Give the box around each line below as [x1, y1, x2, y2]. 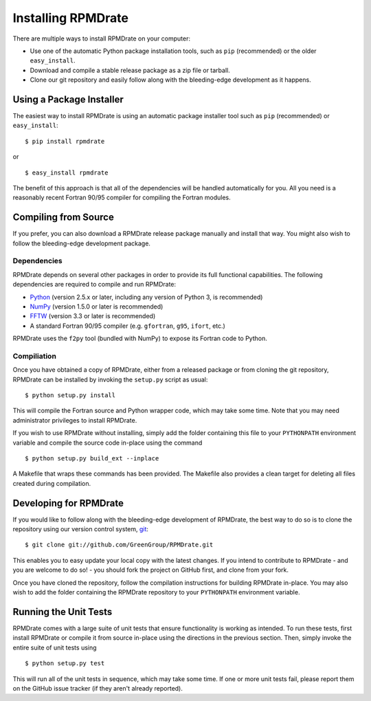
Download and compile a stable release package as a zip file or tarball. [30, 66, 230, 74]
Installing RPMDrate [12, 10, 128, 25]
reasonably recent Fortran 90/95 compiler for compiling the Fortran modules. [12, 193, 232, 202]
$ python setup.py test [25, 660, 105, 667]
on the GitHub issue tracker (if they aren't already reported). [12, 684, 183, 692]
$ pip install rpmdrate [25, 137, 105, 145]
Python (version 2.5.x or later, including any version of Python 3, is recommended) [30, 293, 263, 301]
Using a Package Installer [12, 93, 124, 105]
